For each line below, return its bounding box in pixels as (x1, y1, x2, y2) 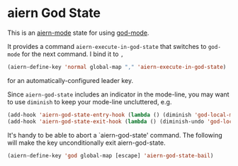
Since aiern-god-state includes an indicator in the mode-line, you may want (7, 90, 229, 99)
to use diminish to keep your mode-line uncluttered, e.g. (7, 97, 172, 106)
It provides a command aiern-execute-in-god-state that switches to (7, 42, 207, 50)
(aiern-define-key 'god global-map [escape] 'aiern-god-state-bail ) (7, 152, 214, 159)
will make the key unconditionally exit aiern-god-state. (7, 138, 166, 147)
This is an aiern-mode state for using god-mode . (7, 28, 149, 37)
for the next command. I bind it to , (21, 50, 124, 58)
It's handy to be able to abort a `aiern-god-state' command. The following (7, 131, 223, 139)
